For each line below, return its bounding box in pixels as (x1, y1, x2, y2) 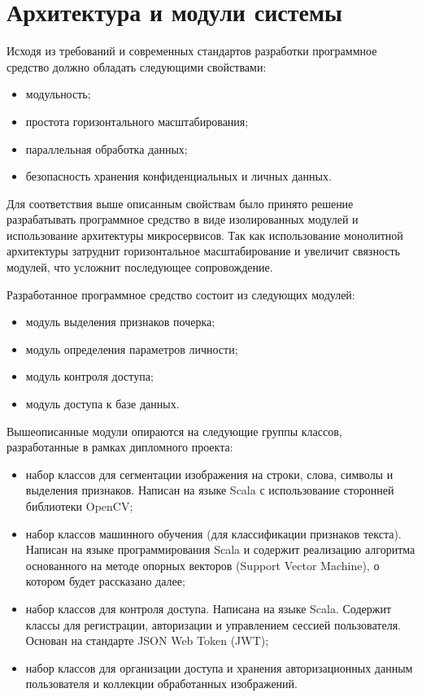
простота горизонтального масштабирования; (25, 112, 249, 129)
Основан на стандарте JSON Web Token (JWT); (25, 632, 269, 649)
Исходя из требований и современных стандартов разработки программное (7, 42, 377, 59)
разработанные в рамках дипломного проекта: (7, 438, 233, 455)
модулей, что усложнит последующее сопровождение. (7, 259, 273, 276)
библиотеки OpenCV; (25, 498, 133, 514)
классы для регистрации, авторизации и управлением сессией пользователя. (25, 616, 401, 633)
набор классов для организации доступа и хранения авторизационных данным (25, 659, 413, 676)
